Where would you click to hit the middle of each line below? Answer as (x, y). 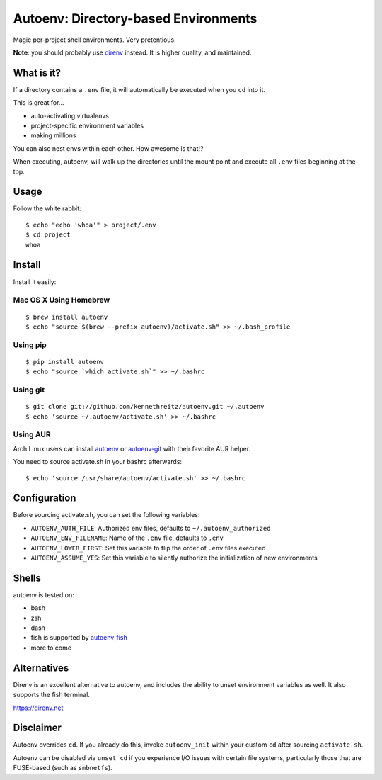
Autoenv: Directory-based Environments (135, 18)
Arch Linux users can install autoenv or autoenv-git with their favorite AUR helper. (132, 448)
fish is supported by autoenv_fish (79, 638)
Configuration (45, 498)
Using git (29, 390)
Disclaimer (37, 728)
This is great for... (39, 103)
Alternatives (41, 668)
